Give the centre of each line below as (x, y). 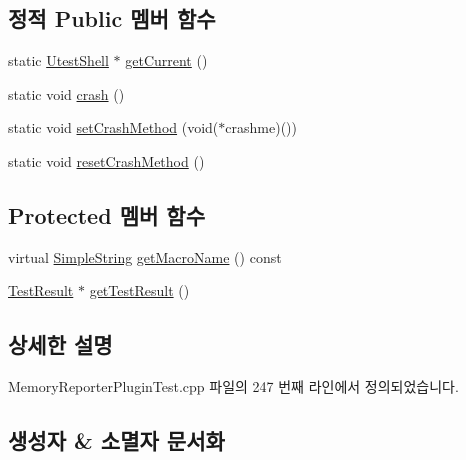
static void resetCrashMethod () (106, 160)
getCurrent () (166, 60)
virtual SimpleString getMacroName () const (145, 256)
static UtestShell (58, 60)
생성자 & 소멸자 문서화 (116, 440)
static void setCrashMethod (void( (113, 127)
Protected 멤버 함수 (106, 214)
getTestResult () (139, 290)
